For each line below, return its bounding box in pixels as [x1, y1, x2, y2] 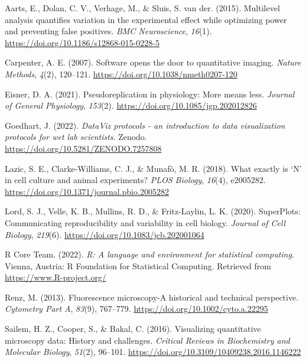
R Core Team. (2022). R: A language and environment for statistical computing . [5, 248, 294, 260]
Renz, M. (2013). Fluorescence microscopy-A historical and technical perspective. [5, 291, 299, 303]
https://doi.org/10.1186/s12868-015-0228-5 [5, 36, 159, 48]
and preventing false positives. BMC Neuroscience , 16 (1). [5, 25, 212, 37]
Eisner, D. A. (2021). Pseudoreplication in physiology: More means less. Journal [5, 87, 295, 100]
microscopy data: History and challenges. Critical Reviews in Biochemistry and [5, 334, 290, 346]
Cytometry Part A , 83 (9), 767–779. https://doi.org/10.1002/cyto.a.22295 [5, 302, 268, 315]
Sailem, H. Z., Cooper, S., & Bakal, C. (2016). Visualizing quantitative [5, 322, 261, 335]
